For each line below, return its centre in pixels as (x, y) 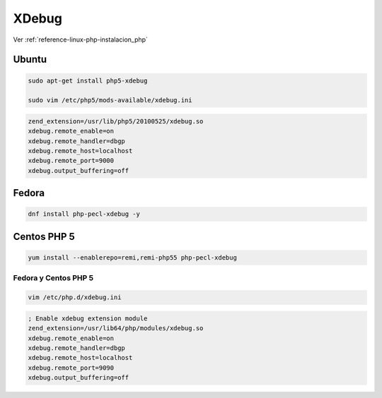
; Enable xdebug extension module (88, 318)
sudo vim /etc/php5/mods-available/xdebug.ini (110, 100)
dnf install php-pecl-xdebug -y (84, 214)
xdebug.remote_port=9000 (71, 161)
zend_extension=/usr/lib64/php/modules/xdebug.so (116, 328)
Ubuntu (30, 60)
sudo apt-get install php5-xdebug (88, 80)
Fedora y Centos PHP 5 (53, 278)
